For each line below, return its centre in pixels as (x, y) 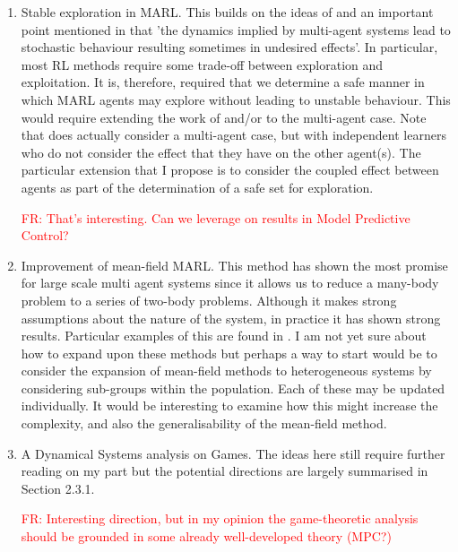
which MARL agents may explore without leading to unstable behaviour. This (236, 99)
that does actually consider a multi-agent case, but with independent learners (233, 135)
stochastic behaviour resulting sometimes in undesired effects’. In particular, (229, 47)
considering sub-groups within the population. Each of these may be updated (233, 388)
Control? (45, 235)
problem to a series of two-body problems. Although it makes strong (209, 300)
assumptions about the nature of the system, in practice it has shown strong (231, 318)
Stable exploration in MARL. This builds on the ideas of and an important (227, 12)
